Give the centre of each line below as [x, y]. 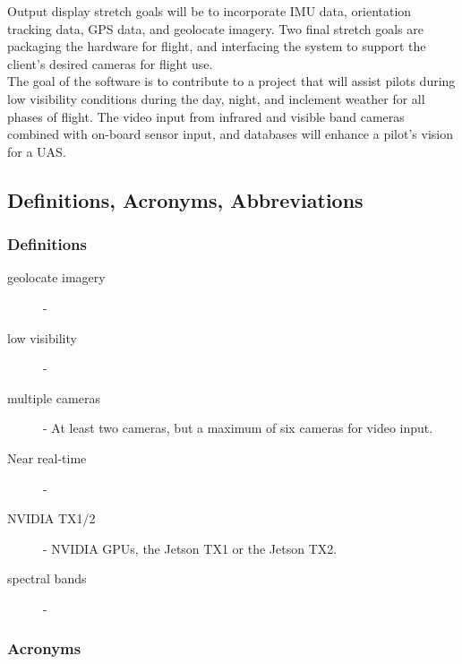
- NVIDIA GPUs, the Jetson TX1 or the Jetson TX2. [190, 548]
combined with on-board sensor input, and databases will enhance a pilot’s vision [230, 134]
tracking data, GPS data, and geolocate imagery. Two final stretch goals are [215, 28]
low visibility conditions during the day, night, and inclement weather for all [216, 98]
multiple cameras [54, 397]
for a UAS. [37, 151]
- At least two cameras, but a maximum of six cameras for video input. [238, 428]
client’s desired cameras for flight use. [110, 63]
